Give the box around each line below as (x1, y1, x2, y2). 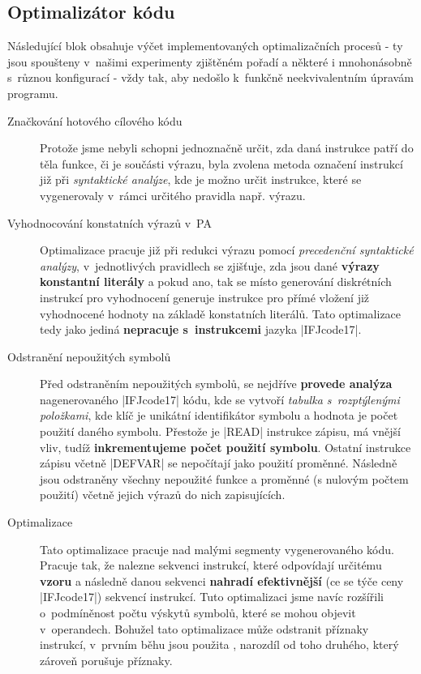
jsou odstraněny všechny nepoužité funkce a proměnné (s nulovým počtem (40, 470, 409, 487)
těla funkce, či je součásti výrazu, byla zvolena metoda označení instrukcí (40, 155, 403, 172)
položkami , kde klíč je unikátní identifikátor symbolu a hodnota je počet (40, 407, 398, 424)
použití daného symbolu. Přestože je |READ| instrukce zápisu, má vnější (40, 423, 401, 440)
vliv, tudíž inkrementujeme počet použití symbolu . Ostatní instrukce (40, 438, 411, 455)
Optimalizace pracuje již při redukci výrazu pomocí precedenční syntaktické (40, 241, 414, 258)
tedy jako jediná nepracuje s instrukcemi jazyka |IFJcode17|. (40, 321, 362, 338)
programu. (7, 84, 58, 101)
